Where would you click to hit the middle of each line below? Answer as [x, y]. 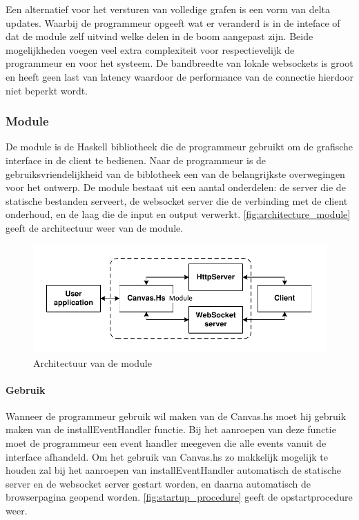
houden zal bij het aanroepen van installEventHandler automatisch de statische [173, 470]
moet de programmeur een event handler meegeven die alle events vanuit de [166, 443]
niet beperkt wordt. [47, 90]
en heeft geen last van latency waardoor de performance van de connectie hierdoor [179, 76]
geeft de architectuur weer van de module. [95, 227]
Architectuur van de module [93, 362]
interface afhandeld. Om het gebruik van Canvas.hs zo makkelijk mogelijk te [167, 456]
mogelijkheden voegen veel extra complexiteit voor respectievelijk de [150, 49]
